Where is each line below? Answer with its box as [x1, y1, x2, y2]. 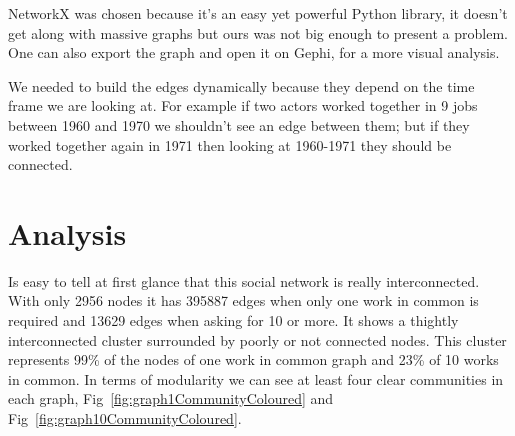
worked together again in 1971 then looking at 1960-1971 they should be [8, 134, 452, 155]
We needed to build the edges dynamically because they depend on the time [8, 75, 475, 96]
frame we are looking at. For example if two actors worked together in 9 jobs [8, 95, 478, 116]
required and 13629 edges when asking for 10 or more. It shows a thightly [8, 310, 459, 331]
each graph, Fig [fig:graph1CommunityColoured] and [8, 388, 334, 409]
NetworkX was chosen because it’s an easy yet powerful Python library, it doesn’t [8, 3, 508, 23]
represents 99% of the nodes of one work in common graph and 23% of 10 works [8, 349, 499, 370]
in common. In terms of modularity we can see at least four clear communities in [8, 368, 504, 389]
